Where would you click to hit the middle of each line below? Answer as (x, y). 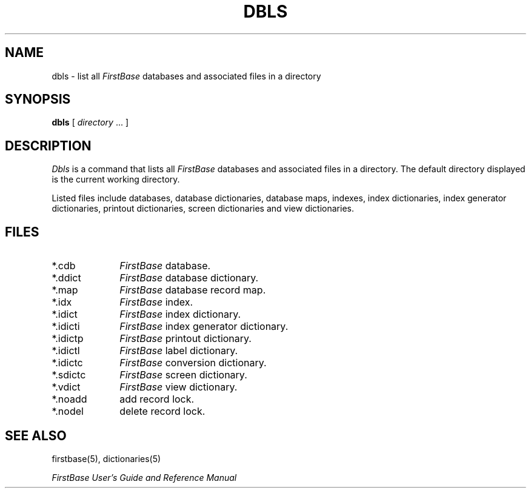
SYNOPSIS (38, 99)
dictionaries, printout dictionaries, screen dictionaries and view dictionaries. (203, 209)
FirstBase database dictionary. (189, 278)
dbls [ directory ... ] (90, 122)
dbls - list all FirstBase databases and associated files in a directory (186, 76)
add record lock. (157, 399)
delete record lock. (162, 411)
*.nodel (68, 411)
